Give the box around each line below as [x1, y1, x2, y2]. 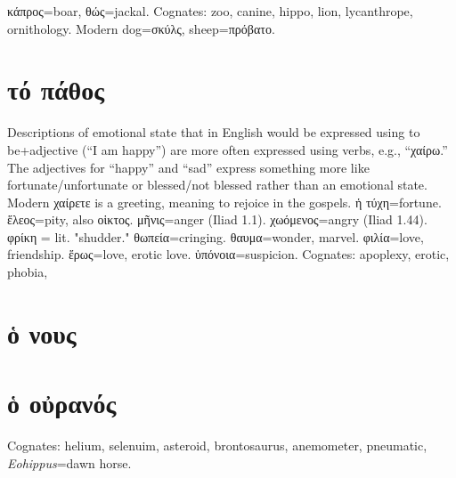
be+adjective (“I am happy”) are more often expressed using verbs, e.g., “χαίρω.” [7, 140, 448, 158]
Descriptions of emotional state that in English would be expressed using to [7, 123, 420, 142]
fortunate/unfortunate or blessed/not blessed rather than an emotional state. [7, 175, 427, 194]
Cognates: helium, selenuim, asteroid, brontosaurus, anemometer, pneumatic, [7, 436, 427, 455]
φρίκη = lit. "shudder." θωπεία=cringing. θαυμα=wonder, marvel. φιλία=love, [7, 227, 424, 246]
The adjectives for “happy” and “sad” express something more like [7, 158, 370, 176]
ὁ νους [7, 314, 77, 351]
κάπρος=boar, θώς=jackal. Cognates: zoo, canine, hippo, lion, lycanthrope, [7, 2, 413, 20]
